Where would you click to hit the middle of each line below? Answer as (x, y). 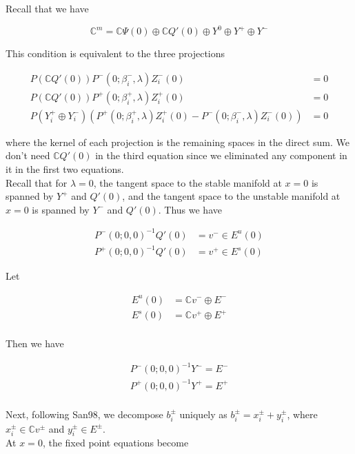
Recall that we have (47, 8)
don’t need (28, 155)
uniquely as (203, 414)
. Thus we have (190, 209)
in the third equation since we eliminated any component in (221, 155)
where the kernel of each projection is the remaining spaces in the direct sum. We (178, 142)
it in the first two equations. (65, 168)
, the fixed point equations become (115, 443)
